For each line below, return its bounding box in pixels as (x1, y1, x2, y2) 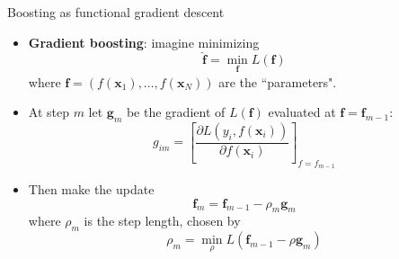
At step (28, 103, 69, 121)
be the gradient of (126, 103, 226, 121)
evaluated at (268, 103, 336, 121)
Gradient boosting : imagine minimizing (28, 32, 260, 51)
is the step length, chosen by (84, 211, 241, 230)
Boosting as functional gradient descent (7, 3, 225, 21)
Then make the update (28, 180, 155, 199)
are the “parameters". (218, 72, 337, 91)
